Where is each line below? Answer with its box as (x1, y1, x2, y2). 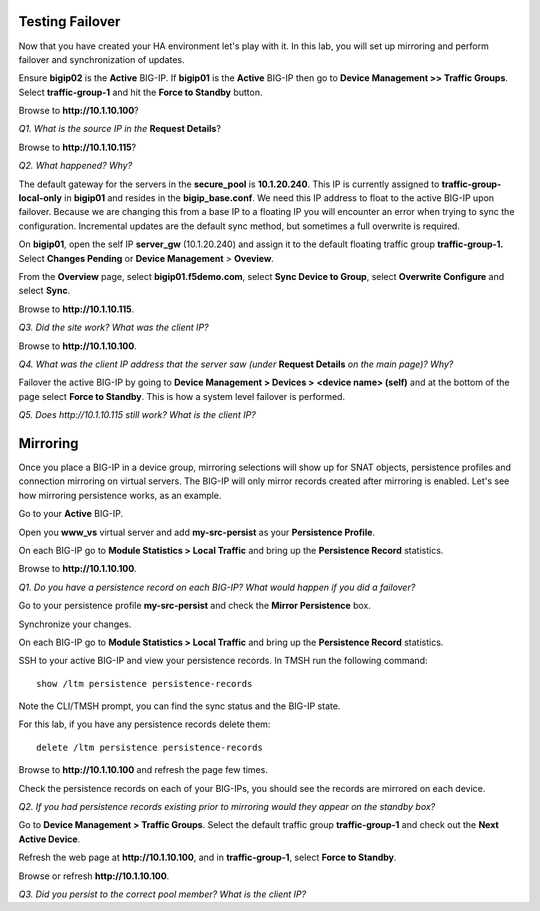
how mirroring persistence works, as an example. (18, 489, 222, 501)
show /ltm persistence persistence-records (36, 678, 253, 689)
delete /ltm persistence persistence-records (36, 741, 264, 753)
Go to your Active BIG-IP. (18, 508, 124, 520)
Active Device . (18, 833, 81, 845)
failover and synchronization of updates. (18, 53, 185, 65)
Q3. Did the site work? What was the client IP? (18, 321, 209, 334)
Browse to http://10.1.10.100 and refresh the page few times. (18, 764, 269, 776)
